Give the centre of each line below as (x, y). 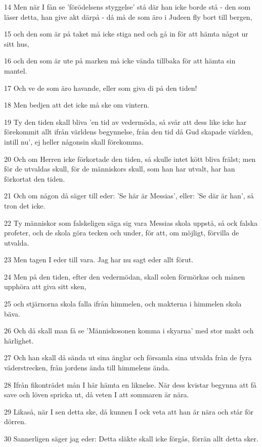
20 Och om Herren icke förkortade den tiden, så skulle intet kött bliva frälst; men (130, 159)
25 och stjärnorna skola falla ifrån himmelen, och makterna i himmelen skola (123, 304)
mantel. (16, 70)
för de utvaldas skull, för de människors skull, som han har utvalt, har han (120, 169)
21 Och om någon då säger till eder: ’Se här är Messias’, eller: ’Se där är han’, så (129, 196)
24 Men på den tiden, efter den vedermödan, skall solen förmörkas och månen (125, 276)
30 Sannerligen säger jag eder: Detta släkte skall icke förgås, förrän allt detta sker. (131, 438)
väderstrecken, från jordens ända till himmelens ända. (87, 368)
